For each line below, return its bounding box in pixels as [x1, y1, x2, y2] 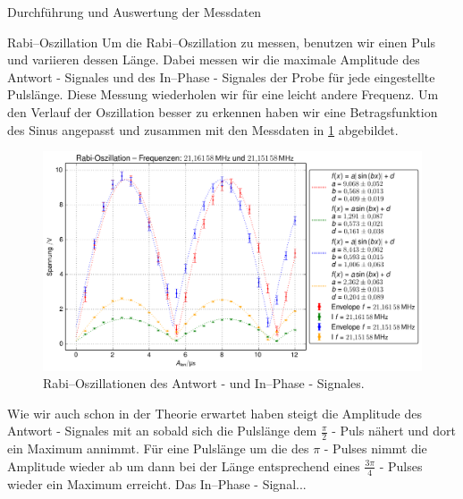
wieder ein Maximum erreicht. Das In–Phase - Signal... [7, 474, 307, 493]
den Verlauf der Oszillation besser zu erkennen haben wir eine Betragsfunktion [7, 102, 438, 121]
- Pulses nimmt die [324, 439, 427, 458]
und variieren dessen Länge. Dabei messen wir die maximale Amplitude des [7, 50, 420, 69]
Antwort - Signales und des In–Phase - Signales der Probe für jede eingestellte [7, 67, 435, 86]
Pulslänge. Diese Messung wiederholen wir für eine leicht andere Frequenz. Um [7, 85, 439, 104]
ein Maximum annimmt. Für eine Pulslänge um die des [7, 439, 309, 458]
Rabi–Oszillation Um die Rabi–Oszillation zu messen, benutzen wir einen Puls [7, 32, 435, 51]
